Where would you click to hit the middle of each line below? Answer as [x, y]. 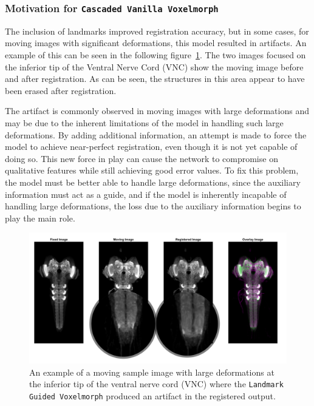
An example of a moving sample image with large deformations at [152, 372]
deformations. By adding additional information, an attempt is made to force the [156, 134]
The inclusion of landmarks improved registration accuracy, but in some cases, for [157, 31]
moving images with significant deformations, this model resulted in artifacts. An [156, 43]
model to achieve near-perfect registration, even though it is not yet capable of [151, 147]
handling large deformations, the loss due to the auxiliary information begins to [153, 206]
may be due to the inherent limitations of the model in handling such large [144, 122]
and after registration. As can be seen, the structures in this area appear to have [155, 79]
